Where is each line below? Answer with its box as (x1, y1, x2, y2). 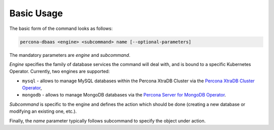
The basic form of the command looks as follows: (9, 25, 113, 31)
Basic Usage (9, 8, 63, 19)
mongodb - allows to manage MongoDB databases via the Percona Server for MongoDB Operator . (22, 92, 226, 98)
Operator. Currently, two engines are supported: (9, 69, 110, 75)
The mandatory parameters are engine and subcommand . (9, 52, 130, 58)
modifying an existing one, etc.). (9, 108, 77, 114)
